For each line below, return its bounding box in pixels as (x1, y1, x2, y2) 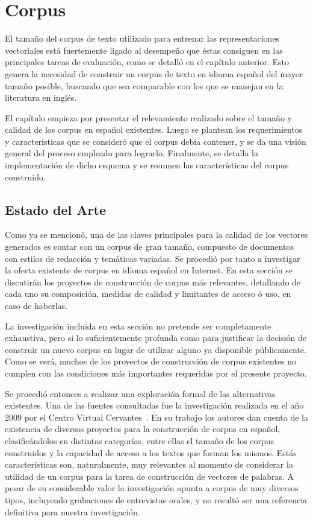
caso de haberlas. (5, 299, 68, 312)
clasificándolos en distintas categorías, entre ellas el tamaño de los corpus (5, 434, 274, 447)
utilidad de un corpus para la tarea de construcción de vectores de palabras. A (5, 469, 294, 482)
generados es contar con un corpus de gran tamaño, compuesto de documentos (5, 240, 294, 253)
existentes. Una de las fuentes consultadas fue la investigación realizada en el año (5, 399, 304, 412)
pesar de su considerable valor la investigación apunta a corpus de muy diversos (5, 482, 299, 494)
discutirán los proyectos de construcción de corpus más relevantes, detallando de (5, 275, 301, 288)
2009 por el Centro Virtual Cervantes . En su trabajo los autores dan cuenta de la (5, 410, 308, 423)
